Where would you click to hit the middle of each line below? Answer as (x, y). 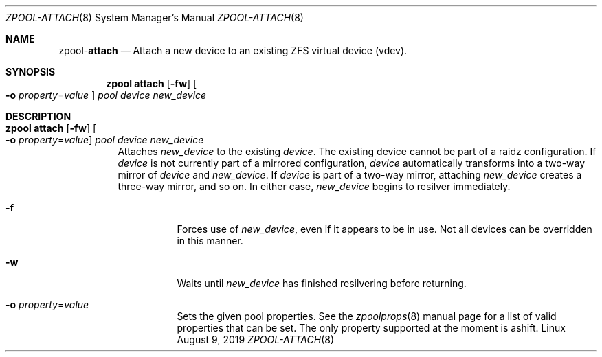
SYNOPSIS (31, 72)
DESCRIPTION (38, 116)
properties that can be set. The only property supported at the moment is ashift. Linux (371, 328)
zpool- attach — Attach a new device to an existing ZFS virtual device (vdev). (233, 50)
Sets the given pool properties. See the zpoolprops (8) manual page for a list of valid (367, 316)
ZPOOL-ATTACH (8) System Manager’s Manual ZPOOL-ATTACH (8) (155, 18)
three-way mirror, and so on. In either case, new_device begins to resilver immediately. (314, 186)
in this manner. (210, 241)
